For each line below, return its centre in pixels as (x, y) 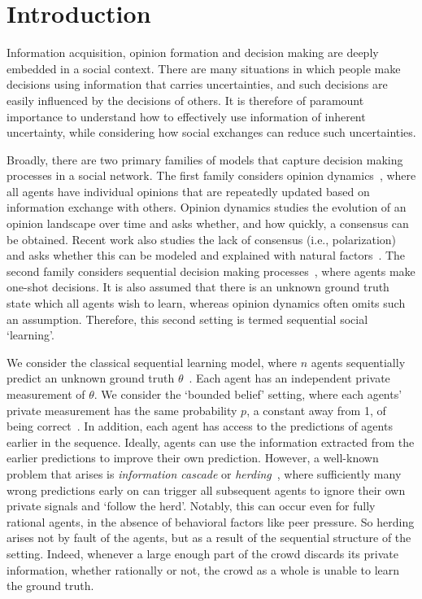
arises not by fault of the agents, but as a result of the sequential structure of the (209, 538)
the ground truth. (50, 586)
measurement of (46, 394)
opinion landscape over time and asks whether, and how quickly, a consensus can (208, 223)
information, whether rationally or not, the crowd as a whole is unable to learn (203, 569)
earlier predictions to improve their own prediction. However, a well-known (193, 458)
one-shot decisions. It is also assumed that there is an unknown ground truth (198, 287)
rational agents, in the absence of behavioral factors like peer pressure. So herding (211, 521)
